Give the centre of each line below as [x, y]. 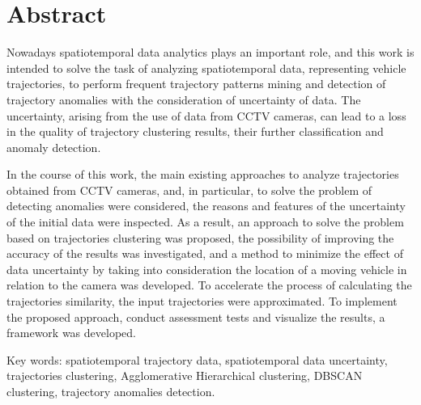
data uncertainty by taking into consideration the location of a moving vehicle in [207, 269]
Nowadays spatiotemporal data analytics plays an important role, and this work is [210, 52]
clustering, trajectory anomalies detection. [111, 391]
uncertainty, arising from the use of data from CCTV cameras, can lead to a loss [206, 115]
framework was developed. [71, 333]
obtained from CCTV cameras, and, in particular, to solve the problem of [189, 190]
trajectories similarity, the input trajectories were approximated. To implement [202, 301]
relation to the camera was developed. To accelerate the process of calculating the [209, 285]
